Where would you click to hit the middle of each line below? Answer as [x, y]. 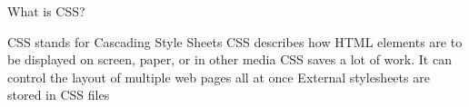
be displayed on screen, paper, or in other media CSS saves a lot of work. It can [230, 59]
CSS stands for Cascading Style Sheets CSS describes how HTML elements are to [235, 41]
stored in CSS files [59, 95]
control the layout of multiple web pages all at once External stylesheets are [219, 77]
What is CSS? [46, 11]
